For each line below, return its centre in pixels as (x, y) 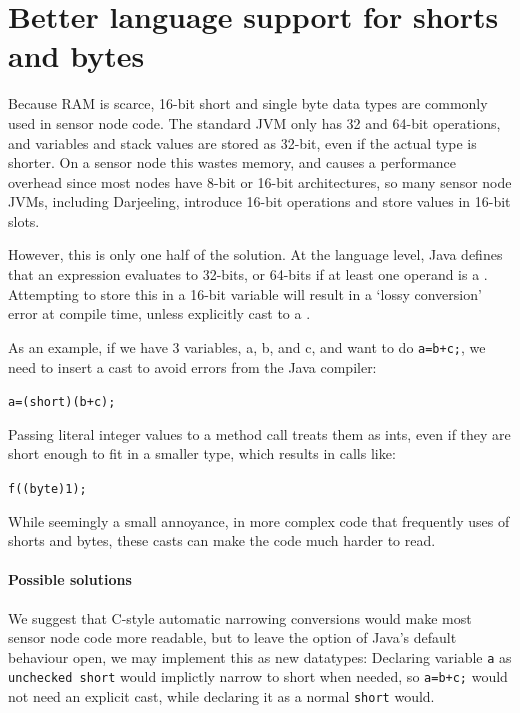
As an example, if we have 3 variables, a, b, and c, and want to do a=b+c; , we (247, 346)
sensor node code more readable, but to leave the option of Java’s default (232, 637)
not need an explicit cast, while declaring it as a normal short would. (221, 696)
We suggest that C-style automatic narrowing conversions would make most (240, 617)
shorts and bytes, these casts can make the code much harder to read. (222, 540)
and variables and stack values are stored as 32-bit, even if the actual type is (242, 142)
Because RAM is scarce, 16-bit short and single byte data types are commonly (248, 103)
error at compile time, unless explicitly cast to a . (159, 313)
